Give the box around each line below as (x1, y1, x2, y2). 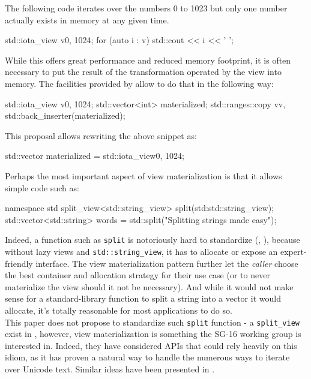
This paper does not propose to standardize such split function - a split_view (5, 315, 300, 328)
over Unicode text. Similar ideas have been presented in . (5, 363, 215, 375)
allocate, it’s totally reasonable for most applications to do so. (5, 304, 232, 316)
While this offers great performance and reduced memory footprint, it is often (5, 53, 291, 66)
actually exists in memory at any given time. (5, 13, 169, 26)
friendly (5, 257, 33, 269)
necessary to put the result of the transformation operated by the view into (5, 65, 282, 78)
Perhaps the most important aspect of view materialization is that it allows (5, 169, 282, 182)
